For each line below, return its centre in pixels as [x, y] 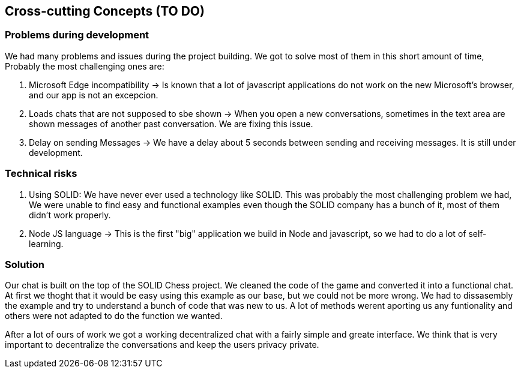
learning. [46, 243]
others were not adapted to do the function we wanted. [114, 316]
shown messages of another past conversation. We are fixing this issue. [171, 124]
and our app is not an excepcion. [94, 95]
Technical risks [41, 174]
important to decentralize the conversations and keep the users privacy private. [162, 345]
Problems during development [77, 35]
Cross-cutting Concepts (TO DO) [105, 11]
